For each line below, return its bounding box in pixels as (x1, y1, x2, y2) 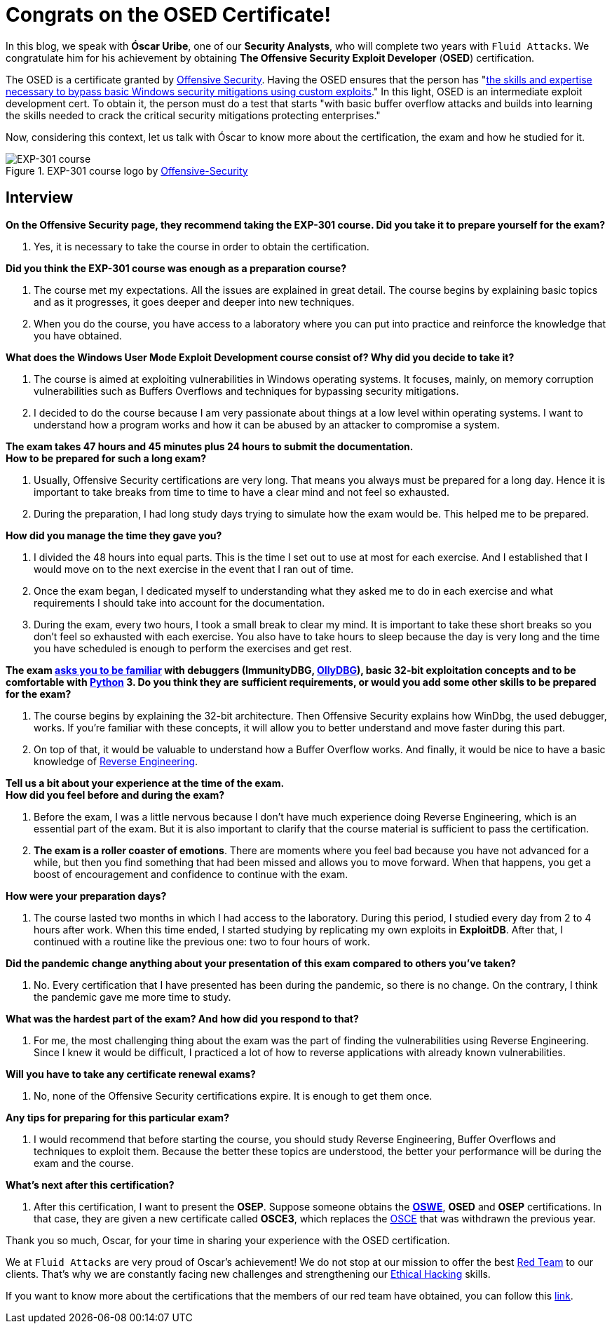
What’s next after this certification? (6, 1178, 175, 1191)
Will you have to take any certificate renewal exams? (6, 1067, 256, 1080)
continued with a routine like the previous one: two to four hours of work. (34, 935, 370, 947)
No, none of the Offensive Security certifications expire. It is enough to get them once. (34, 1089, 433, 1102)
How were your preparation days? (6, 889, 167, 902)
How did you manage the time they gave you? (6, 529, 222, 541)
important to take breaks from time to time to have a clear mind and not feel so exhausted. (34, 485, 450, 498)
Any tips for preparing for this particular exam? (6, 1111, 229, 1124)
